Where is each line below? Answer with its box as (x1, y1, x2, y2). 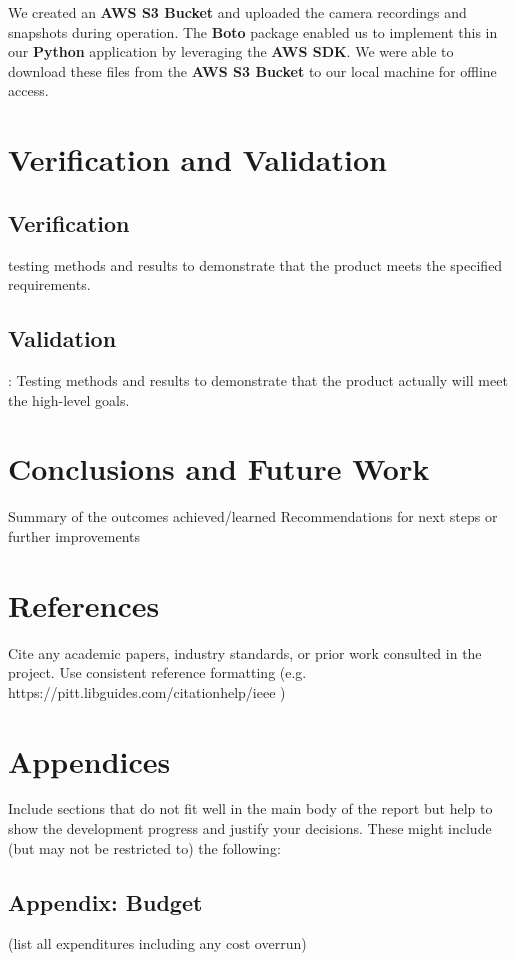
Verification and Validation (8, 139, 387, 180)
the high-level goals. (8, 389, 130, 410)
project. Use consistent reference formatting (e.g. (8, 662, 307, 683)
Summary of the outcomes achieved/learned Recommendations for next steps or (8, 506, 498, 527)
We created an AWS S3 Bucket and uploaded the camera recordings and (8, 2, 467, 22)
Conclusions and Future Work (8, 448, 430, 489)
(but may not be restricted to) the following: (8, 837, 281, 858)
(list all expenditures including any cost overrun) (8, 933, 307, 954)
